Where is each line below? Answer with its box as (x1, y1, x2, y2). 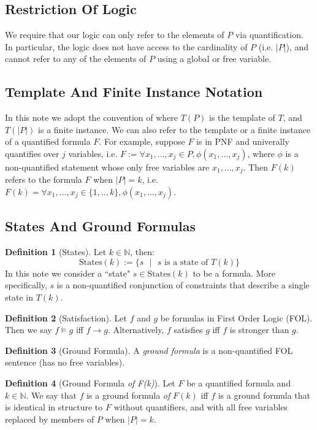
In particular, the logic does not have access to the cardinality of (5, 40, 248, 53)
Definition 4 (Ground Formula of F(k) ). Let (5, 376, 175, 389)
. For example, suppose (99, 135, 185, 148)
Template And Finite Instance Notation (5, 82, 263, 101)
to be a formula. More (193, 266, 276, 279)
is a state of (164, 258, 208, 267)
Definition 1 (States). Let (5, 245, 107, 258)
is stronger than (229, 323, 289, 336)
